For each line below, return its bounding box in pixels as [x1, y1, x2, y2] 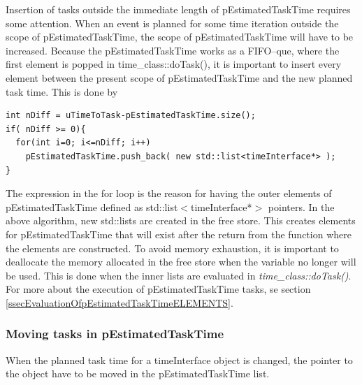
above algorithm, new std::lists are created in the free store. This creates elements [6, 213, 356, 228]
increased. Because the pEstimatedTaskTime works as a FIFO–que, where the [6, 43, 340, 57]
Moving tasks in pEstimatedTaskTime [6, 325, 224, 342]
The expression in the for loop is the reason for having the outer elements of [6, 186, 332, 201]
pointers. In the [268, 199, 335, 214]
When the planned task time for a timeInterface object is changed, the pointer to [6, 352, 353, 367]
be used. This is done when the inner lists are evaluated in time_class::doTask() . [6, 268, 352, 282]
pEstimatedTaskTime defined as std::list [6, 199, 178, 214]
